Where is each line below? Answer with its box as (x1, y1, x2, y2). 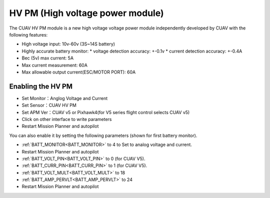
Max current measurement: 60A (21, 62, 87, 68)
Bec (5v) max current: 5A (21, 55, 74, 61)
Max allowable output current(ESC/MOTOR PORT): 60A (21, 69, 136, 75)
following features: (9, 31, 48, 37)
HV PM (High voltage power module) (9, 7, 164, 18)
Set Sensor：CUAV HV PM (21, 102, 77, 108)
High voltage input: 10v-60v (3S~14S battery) (21, 41, 115, 47)
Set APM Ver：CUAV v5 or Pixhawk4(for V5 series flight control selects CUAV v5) (21, 109, 190, 115)
